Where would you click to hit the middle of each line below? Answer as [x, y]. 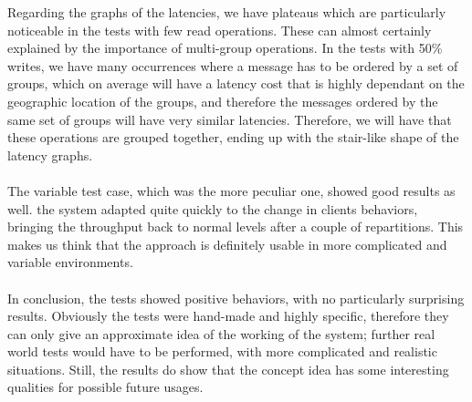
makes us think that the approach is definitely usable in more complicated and [227, 244]
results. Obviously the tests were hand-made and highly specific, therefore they [228, 316]
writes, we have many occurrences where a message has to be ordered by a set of [233, 65]
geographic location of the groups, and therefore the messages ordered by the [223, 101]
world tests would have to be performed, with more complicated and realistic [222, 351]
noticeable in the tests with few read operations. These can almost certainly [220, 30]
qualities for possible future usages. [105, 387]
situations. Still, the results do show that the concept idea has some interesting [228, 369]
